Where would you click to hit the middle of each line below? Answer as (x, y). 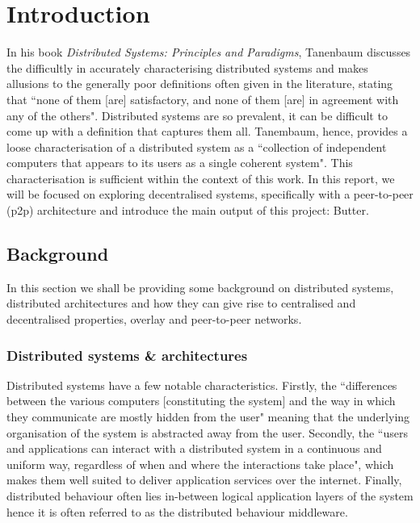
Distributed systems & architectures (127, 355)
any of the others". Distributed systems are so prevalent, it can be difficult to (197, 115)
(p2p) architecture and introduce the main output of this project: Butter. (188, 210)
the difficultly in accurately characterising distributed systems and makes (187, 67)
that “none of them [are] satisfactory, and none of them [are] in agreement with (203, 99)
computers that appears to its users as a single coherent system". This (180, 163)
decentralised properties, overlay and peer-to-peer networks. (154, 319)
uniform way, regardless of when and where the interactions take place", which (200, 464)
